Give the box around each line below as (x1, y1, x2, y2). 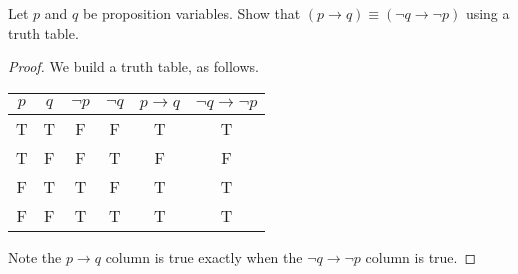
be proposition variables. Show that (82, 3, 301, 23)
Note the (8, 246, 62, 267)
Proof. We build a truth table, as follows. (8, 56, 259, 77)
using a (465, 3, 510, 23)
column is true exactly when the (105, 246, 303, 267)
